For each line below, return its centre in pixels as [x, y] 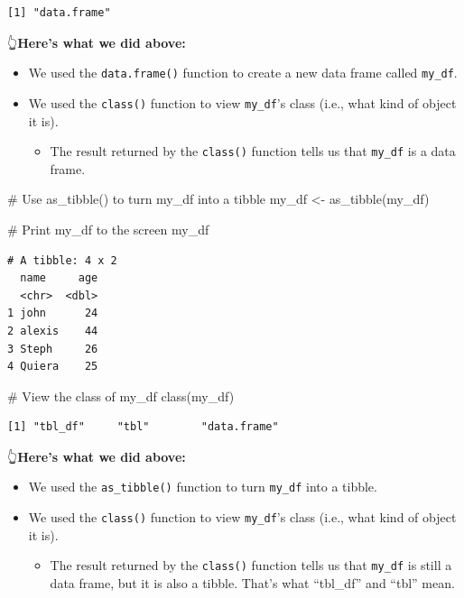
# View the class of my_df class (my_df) [121, 396]
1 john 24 [53, 313]
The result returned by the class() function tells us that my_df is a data [253, 151]
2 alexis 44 [53, 331]
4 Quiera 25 [53, 367]
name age [59, 278]
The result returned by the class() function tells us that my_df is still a [251, 565]
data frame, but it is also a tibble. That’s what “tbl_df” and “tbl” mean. [252, 583]
